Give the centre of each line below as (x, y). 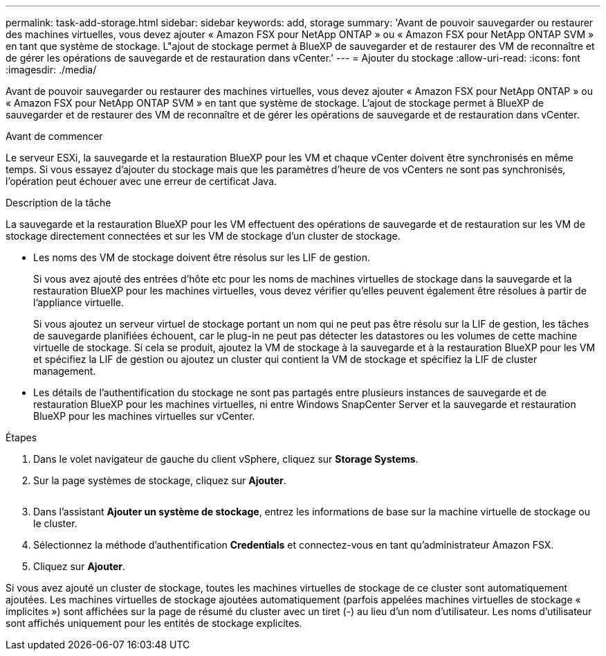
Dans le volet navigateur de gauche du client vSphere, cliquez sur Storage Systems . (226, 459)
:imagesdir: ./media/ (51, 70)
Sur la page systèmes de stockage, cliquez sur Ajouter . (160, 480)
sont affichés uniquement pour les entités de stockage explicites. (154, 623)
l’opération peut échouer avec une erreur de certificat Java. (141, 181)
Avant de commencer (54, 136)
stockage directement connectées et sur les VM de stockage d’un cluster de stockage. (203, 236)
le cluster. (55, 523)
